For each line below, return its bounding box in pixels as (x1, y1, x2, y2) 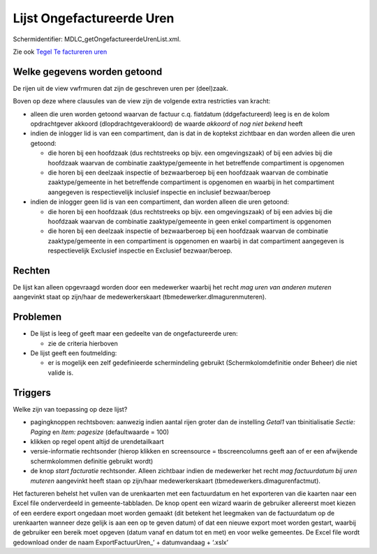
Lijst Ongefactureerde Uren (13, 10, 175, 26)
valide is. (47, 368, 73, 377)
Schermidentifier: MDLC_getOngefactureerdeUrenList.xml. (13, 35, 182, 43)
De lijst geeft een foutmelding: (30, 349, 117, 357)
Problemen (13, 311, 62, 323)
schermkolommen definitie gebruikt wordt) (30, 457, 154, 465)
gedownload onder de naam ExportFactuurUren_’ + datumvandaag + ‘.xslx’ (13, 538, 228, 546)
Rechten (13, 264, 50, 276)
